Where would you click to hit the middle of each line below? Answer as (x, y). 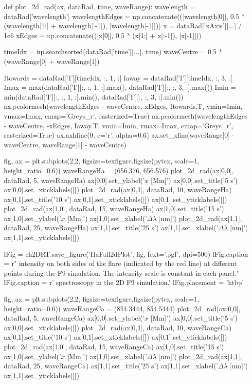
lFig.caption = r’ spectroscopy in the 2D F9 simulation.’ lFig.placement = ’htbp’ (124, 282)
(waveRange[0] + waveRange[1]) (52, 61)
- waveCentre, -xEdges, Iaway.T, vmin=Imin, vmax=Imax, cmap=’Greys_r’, (119, 125)
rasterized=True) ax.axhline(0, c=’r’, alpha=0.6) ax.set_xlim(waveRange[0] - (119, 135)
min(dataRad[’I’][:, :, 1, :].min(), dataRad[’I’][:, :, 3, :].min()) (94, 96)
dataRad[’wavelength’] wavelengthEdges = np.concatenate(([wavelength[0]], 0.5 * (125, 16)
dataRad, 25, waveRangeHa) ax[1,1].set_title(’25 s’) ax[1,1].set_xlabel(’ (111, 228)
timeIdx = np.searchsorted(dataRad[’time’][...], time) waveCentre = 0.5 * (113, 51)
